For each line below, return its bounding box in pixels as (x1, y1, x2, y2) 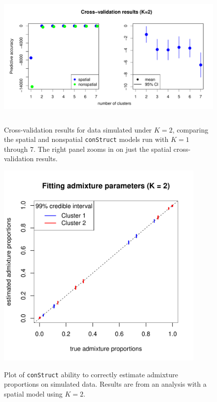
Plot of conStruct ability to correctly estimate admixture (4, 369, 178, 379)
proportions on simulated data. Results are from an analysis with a (4, 379, 207, 389)
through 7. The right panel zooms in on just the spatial (4, 143, 172, 154)
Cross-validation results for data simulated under (4, 124, 152, 134)
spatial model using (4, 388, 63, 399)
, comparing (172, 124, 209, 134)
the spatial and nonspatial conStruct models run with (4, 134, 169, 144)
